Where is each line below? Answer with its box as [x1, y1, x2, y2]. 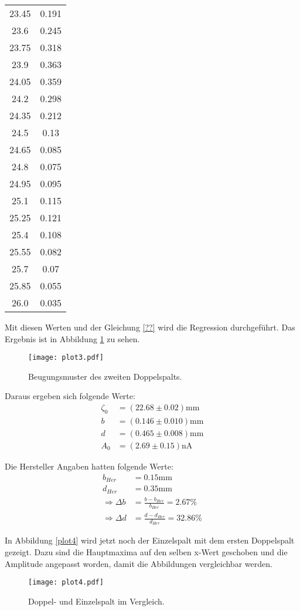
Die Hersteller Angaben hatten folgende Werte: [5, 460, 173, 472]
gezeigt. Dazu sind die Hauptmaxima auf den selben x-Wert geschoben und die [5, 546, 288, 558]
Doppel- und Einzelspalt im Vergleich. [28, 595, 165, 607]
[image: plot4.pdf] [28, 578, 104, 587]
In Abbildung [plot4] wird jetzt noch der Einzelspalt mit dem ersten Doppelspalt [5, 534, 295, 546]
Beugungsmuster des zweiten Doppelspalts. [28, 370, 182, 382]
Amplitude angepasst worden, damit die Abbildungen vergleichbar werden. [5, 557, 272, 569]
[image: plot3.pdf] [28, 353, 104, 362]
